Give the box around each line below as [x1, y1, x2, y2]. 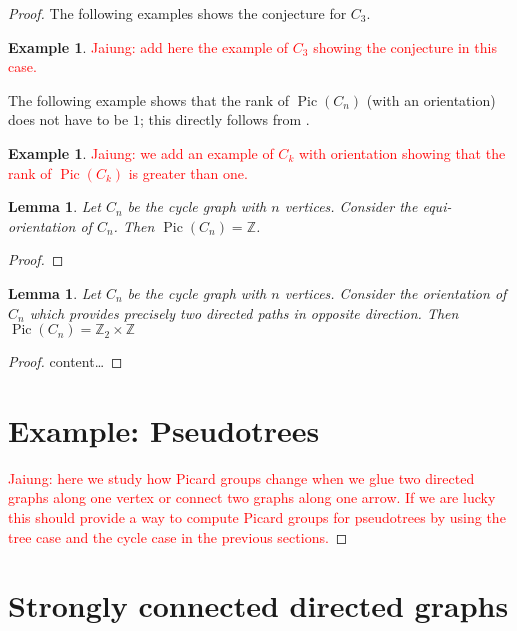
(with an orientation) [366, 89, 496, 110]
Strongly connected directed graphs [8, 585, 509, 626]
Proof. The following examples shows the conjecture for [8, 3, 347, 23]
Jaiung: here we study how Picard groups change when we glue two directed [8, 467, 475, 488]
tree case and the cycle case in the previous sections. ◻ [8, 526, 348, 547]
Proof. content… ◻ [8, 351, 123, 372]
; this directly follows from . [139, 109, 310, 130]
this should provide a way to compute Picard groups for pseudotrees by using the [8, 507, 506, 528]
